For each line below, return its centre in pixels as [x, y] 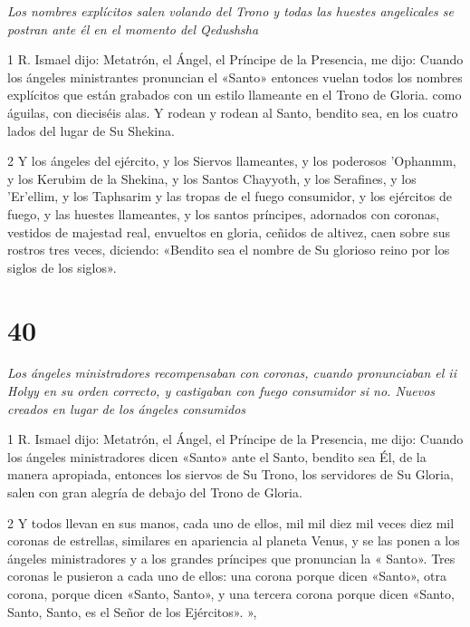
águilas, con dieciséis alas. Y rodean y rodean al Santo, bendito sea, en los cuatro [233, 112]
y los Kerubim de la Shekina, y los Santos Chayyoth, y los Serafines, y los [212, 178]
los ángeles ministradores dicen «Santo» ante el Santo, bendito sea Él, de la [217, 456]
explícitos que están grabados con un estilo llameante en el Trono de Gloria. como [235, 95]
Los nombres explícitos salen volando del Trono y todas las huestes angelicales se [230, 11]
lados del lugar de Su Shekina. [91, 130]
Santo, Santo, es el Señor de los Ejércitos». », [132, 611]
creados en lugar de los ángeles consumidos [127, 408]
